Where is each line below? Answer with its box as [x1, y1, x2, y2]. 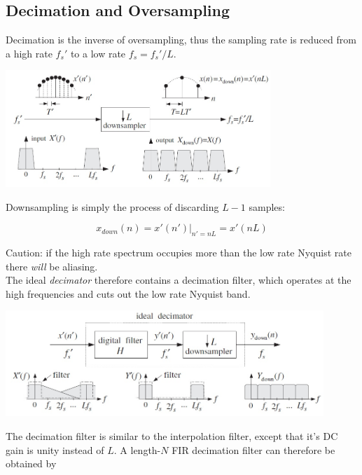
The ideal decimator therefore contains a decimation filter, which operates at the [6, 273, 351, 287]
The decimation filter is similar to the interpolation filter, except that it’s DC [6, 428, 338, 443]
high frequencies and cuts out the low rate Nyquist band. [6, 286, 251, 301]
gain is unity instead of [6, 442, 104, 457]
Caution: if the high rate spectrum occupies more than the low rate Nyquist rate [6, 245, 351, 259]
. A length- [113, 442, 161, 457]
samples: [249, 199, 285, 214]
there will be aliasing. [6, 259, 98, 273]
